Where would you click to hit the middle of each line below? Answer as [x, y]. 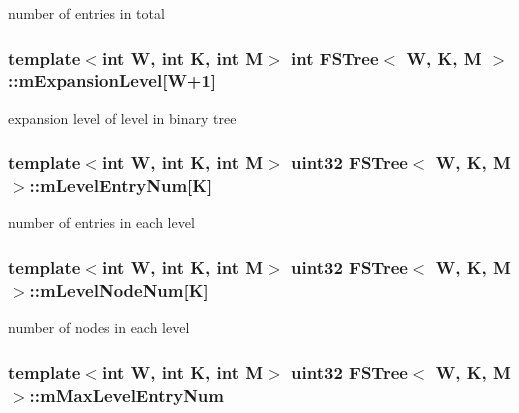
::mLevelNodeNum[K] [119, 289]
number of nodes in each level [99, 327]
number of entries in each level [101, 222]
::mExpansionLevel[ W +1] [112, 80]
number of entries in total [86, 13]
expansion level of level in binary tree [122, 117]
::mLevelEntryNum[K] [121, 185]
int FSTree [335, 57]
